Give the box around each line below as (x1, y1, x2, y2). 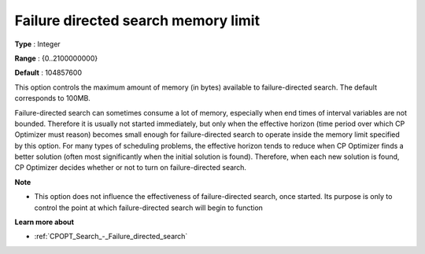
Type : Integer (14, 39, 61, 49)
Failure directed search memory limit (14, 12, 260, 29)
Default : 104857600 (14, 68, 83, 78)
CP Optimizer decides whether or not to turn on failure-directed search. (14, 163, 247, 172)
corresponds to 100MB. (14, 94, 91, 103)
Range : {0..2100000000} (14, 53, 98, 63)
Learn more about (14, 217, 75, 227)
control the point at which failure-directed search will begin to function (34, 203, 264, 212)
